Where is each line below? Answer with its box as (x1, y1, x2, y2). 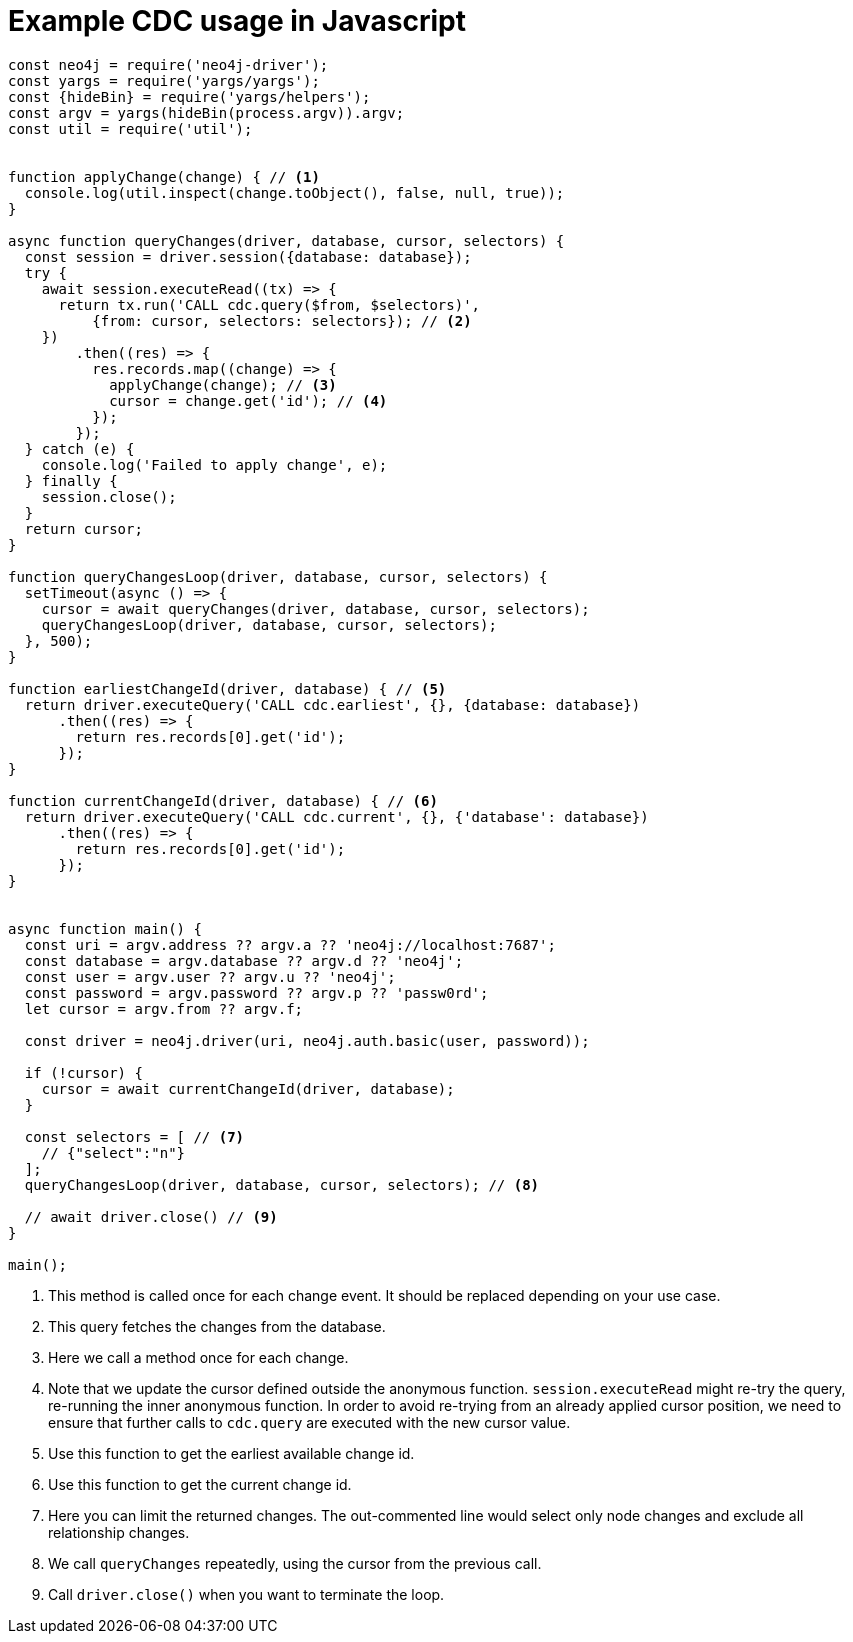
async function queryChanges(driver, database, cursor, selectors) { (8, 232, 565, 249)
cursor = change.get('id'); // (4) (109, 392, 388, 409)
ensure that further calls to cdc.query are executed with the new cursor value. (48, 1413, 571, 1431)
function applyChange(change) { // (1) (8, 168, 320, 185)
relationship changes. (48, 1523, 190, 1541)
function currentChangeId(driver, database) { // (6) (8, 792, 438, 809)
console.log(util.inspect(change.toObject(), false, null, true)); (24, 184, 565, 201)
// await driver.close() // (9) (24, 1208, 278, 1225)
